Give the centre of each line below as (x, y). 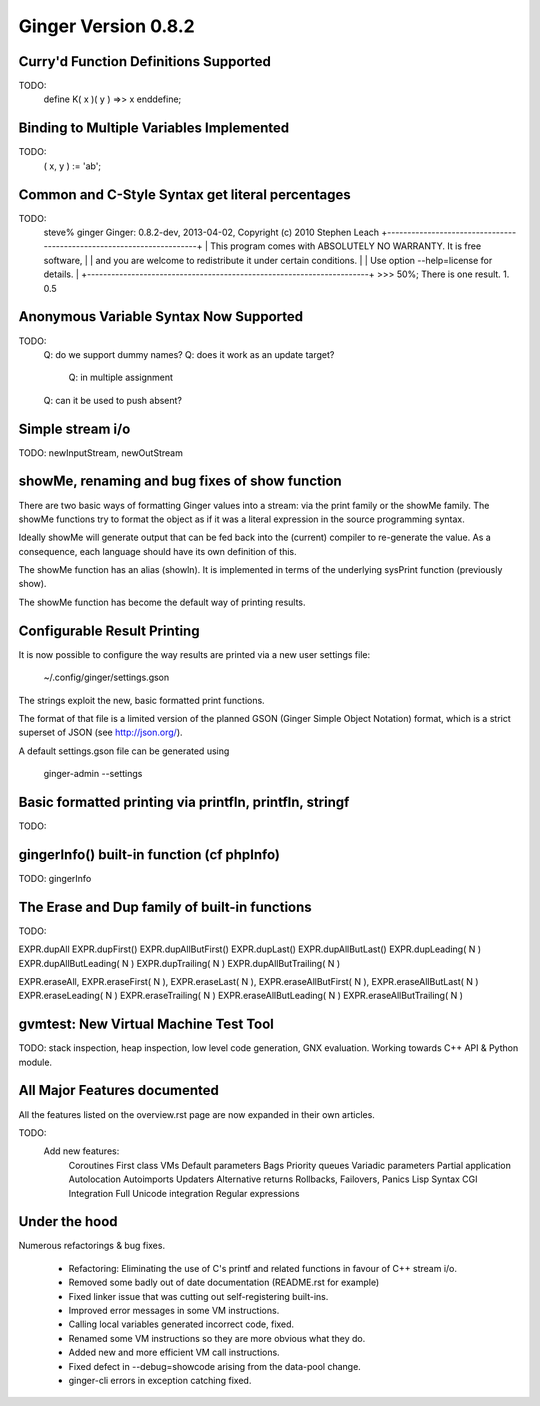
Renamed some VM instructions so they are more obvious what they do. (217, 1338)
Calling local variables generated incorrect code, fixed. (181, 1324)
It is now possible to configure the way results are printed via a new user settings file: (194, 654)
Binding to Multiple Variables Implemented (154, 128)
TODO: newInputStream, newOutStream (101, 452)
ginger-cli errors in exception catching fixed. (160, 1380)
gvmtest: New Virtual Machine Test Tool (146, 1024)
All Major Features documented (119, 1090)
